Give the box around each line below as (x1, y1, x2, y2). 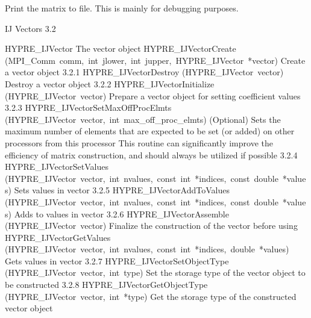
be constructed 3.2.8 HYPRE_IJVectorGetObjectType (5, 278, 208, 291)
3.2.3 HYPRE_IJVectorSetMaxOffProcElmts (5, 101, 172, 114)
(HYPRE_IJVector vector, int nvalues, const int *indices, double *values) (5, 243, 289, 255)
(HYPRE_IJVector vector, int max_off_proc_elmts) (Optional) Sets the (5, 113, 281, 125)
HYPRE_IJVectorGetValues (5, 231, 111, 243)
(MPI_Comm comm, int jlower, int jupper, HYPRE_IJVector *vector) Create (5, 54, 306, 66)
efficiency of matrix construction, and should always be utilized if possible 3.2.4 (5, 148, 298, 161)
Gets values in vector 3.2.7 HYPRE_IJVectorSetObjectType (5, 254, 229, 267)
